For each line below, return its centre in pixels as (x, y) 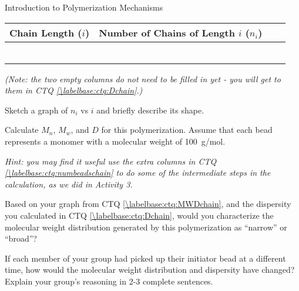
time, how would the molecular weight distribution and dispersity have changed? (150, 270)
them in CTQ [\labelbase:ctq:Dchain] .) (74, 90)
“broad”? (21, 238)
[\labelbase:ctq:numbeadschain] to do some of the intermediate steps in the (138, 173)
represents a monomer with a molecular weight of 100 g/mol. (115, 141)
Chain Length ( (46, 32)
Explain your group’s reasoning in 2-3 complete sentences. (109, 281)
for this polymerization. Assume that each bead (187, 130)
